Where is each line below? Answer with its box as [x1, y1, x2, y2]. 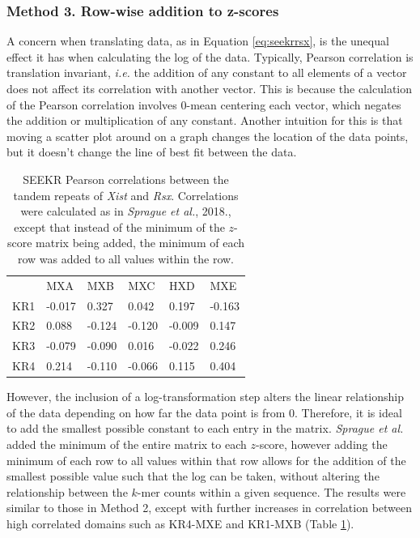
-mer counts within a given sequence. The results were [137, 483, 406, 500]
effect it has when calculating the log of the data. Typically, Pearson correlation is [6, 48, 414, 65]
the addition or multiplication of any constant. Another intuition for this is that [6, 112, 403, 129]
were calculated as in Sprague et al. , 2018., [20, 203, 231, 220]
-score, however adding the [255, 436, 388, 453]
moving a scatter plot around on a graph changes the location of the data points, [6, 127, 409, 144]
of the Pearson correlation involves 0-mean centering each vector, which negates [6, 96, 401, 113]
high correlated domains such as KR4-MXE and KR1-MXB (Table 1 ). [6, 515, 354, 532]
